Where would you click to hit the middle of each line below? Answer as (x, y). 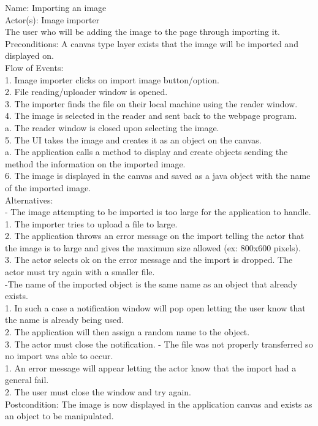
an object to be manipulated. (59, 416)
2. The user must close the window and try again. (98, 392)
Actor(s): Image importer (52, 19)
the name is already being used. (64, 320)
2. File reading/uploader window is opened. (86, 92)
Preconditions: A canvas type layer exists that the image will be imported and (152, 43)
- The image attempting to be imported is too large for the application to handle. (158, 212)
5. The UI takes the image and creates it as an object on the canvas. (133, 139)
